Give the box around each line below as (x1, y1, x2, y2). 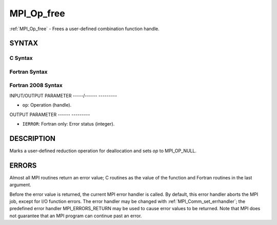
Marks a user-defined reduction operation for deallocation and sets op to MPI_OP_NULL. (9, 148, 197, 154)
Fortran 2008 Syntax (9, 82, 63, 89)
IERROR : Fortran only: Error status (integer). (22, 121, 115, 127)
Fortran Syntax (9, 68, 48, 75)
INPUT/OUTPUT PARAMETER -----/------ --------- (9, 92, 117, 98)
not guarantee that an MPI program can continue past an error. (9, 213, 142, 219)
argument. (9, 182, 32, 188)
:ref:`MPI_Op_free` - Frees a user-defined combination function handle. (9, 26, 160, 32)
